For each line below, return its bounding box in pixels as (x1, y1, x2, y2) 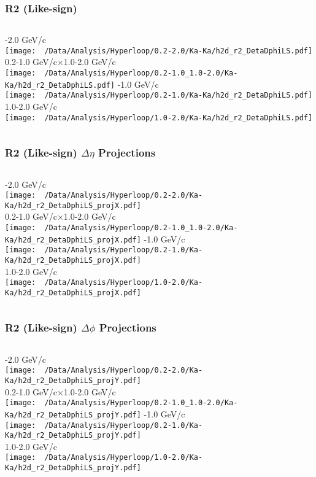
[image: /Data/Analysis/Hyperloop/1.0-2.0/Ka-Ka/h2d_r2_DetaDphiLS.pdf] (5, 113, 313, 122)
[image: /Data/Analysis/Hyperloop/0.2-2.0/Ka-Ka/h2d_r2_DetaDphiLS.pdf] (5, 46, 313, 55)
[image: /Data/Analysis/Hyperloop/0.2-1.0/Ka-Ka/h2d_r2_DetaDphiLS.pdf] (5, 91, 313, 100)
